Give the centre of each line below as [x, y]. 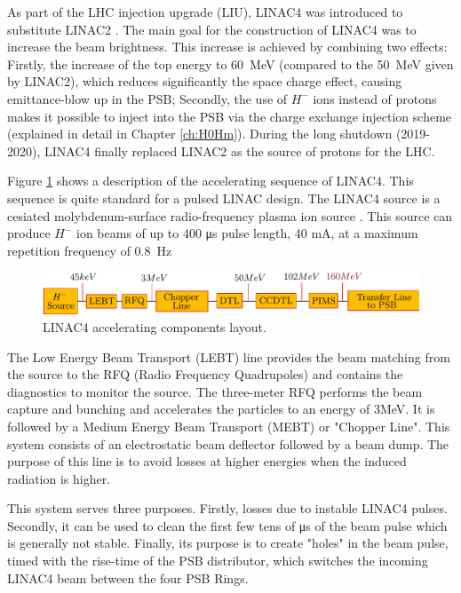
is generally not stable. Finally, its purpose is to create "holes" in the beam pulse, [228, 543]
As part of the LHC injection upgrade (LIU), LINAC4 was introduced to [205, 12]
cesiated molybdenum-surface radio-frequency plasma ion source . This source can [230, 215]
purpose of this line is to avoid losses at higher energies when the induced [207, 461]
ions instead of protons [375, 98]
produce [29, 233]
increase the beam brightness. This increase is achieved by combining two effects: [227, 47]
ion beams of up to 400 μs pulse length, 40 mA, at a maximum [247, 233]
